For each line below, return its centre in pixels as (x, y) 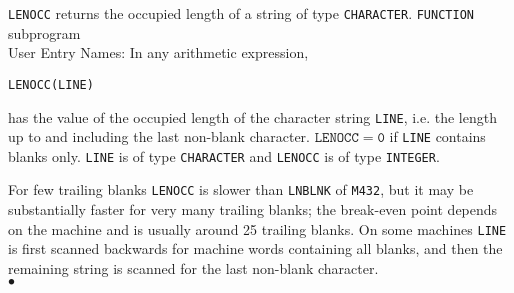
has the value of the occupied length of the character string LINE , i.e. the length (252, 116)
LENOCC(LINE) (51, 84)
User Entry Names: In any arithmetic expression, (158, 52)
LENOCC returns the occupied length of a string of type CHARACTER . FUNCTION (241, 13)
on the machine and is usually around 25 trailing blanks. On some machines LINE (257, 228)
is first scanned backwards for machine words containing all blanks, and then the (255, 248)
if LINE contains (437, 136)
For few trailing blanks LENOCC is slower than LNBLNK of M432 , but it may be (241, 189)
